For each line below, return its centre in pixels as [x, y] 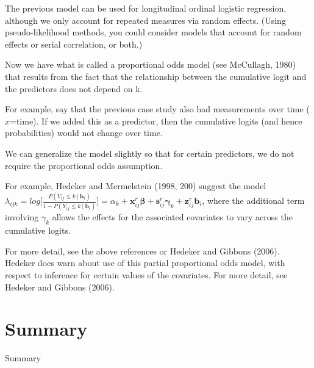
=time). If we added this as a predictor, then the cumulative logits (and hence [156, 121]
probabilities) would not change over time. [84, 133]
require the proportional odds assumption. [84, 165]
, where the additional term [253, 200]
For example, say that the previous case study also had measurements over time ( [157, 109]
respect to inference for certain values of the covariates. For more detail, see [146, 274]
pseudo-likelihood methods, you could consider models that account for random [153, 32]
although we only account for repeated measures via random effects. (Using [145, 20]
